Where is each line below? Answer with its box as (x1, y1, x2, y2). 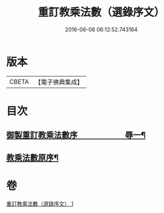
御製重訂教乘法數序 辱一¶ (6, 130, 146, 141)
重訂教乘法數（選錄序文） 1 (6, 200, 74, 207)
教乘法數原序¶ (6, 152, 59, 163)
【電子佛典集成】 (34, 78, 83, 86)
